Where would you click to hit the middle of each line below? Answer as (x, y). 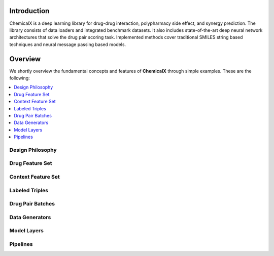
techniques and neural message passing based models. (68, 44)
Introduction (29, 11)
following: (20, 78)
